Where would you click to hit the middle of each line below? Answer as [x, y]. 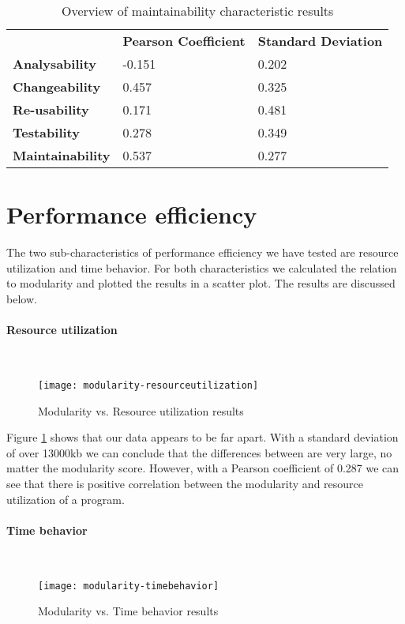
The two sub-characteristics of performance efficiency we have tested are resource [202, 252]
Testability [46, 132]
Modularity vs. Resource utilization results [141, 410]
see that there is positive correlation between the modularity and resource [185, 483]
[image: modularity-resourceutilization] [148, 385]
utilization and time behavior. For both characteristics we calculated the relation [202, 267]
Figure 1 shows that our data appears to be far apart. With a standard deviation [202, 437]
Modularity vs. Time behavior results [128, 611]
